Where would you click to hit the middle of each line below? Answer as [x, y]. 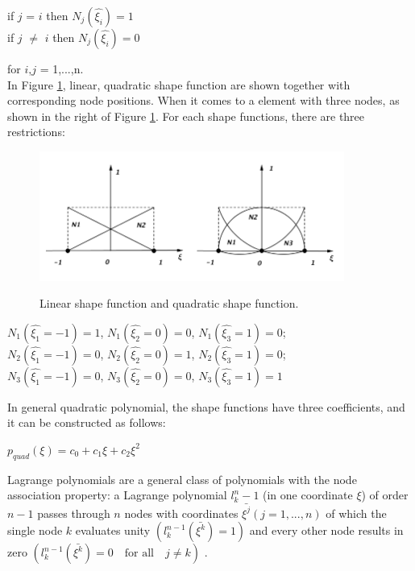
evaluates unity [113, 530]
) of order [385, 495]
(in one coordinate [308, 495]
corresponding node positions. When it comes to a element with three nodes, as [203, 100]
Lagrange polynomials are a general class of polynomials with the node [182, 479]
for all [139, 554]
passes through [74, 513]
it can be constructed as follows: [87, 422]
